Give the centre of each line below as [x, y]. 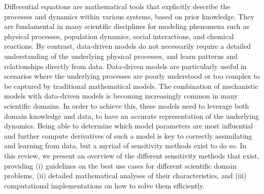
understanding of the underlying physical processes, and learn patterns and [121, 56]
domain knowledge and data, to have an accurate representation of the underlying [131, 116]
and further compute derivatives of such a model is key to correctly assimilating [128, 135]
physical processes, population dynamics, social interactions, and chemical [119, 36]
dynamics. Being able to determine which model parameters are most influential [129, 126]
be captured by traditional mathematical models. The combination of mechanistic [131, 86]
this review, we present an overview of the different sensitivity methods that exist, [132, 155]
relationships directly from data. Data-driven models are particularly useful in [125, 66]
